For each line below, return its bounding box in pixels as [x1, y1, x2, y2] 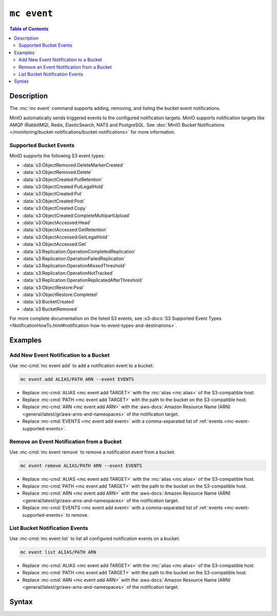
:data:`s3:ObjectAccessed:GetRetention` [22, 227, 108, 233]
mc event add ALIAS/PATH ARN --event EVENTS [20, 376, 134, 382]
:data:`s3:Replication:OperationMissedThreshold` [22, 263, 126, 269]
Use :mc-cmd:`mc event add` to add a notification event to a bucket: [9, 363, 154, 369]
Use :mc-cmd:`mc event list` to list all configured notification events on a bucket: [9, 535, 180, 541]
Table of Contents [9, 26, 49, 32]
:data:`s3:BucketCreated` [22, 299, 75, 305]
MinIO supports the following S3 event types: [9, 152, 105, 159]
